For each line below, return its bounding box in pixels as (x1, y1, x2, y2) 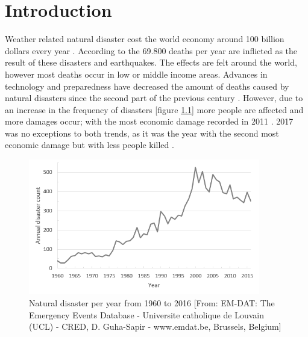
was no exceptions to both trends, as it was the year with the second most (5, 126, 279, 139)
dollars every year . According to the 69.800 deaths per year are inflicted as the (5, 44, 298, 57)
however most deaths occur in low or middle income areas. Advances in (5, 67, 268, 80)
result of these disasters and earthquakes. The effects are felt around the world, (5, 56, 297, 69)
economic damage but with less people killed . (5, 138, 174, 151)
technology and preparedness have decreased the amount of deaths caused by (5, 79, 289, 92)
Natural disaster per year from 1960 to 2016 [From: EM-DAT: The (29, 297, 275, 309)
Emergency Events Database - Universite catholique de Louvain (29, 308, 264, 321)
